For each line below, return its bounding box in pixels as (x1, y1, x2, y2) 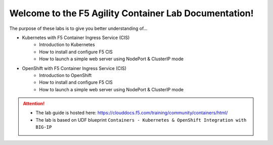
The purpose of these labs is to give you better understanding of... (9, 25, 148, 31)
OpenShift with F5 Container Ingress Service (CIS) (22, 65, 126, 71)
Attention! (23, 100, 45, 106)
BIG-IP (35, 124, 52, 130)
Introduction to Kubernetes (39, 42, 96, 48)
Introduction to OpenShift (39, 72, 92, 78)
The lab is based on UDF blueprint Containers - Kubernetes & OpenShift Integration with (35, 117, 247, 123)
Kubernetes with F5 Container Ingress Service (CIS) (22, 34, 130, 41)
